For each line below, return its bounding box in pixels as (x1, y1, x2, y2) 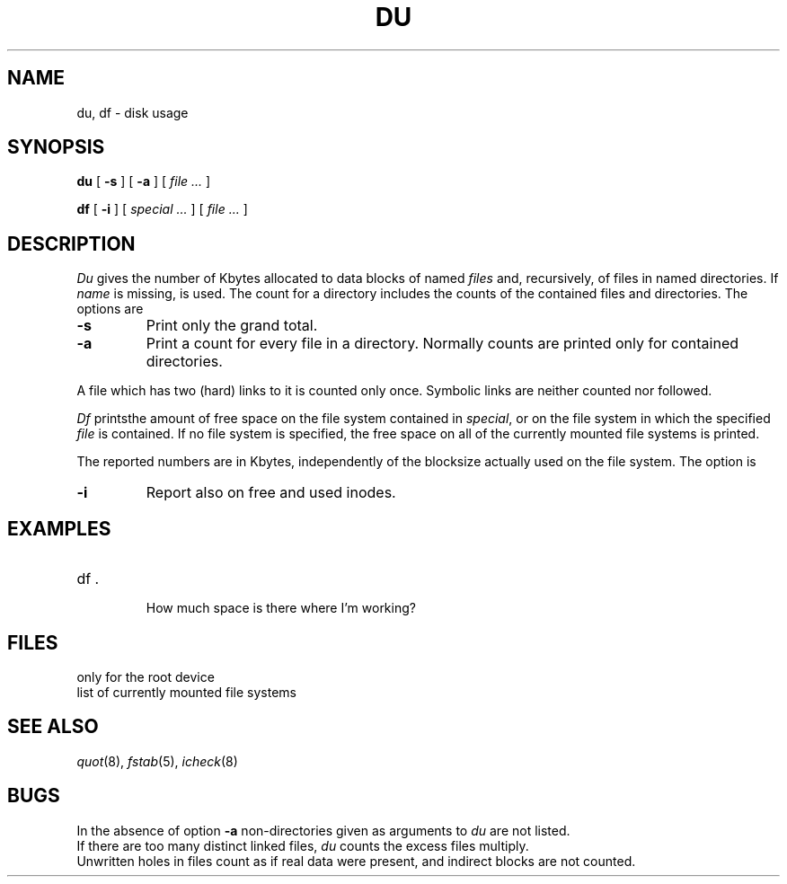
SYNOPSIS (7, 136, 105, 159)
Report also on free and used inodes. (146, 483, 396, 502)
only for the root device (76, 668, 215, 685)
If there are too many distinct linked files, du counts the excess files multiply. (76, 837, 529, 853)
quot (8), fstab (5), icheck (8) (76, 753, 238, 769)
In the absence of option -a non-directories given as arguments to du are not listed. (76, 822, 570, 838)
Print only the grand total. (146, 316, 318, 335)
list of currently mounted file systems (76, 684, 296, 700)
